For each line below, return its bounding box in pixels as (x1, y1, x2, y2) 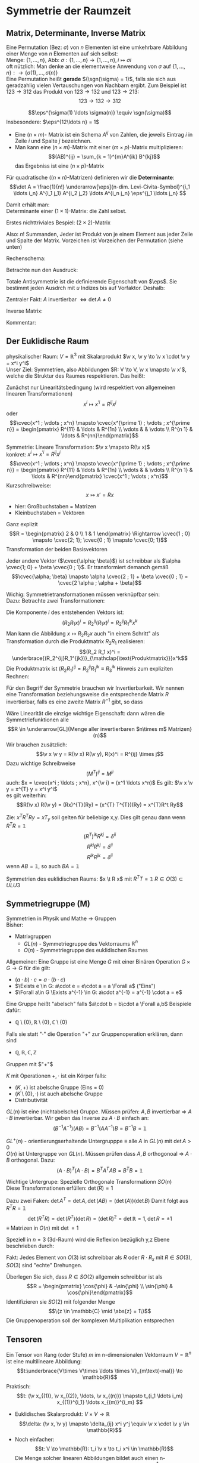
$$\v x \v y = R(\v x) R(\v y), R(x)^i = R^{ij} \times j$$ (36, 750, 164, 757)
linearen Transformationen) (6, 390, 73, 397)
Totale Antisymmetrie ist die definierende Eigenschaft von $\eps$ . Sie (6, 277, 177, 285)
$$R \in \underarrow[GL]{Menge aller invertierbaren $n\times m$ (8, 725, 168, 732)
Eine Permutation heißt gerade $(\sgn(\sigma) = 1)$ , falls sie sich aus (6, 76, 176, 82)
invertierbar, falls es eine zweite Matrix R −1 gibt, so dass (6, 697, 143, 705)
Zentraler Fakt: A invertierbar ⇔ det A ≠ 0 (6, 295, 112, 303)
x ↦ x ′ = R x (86, 491, 114, 499)
